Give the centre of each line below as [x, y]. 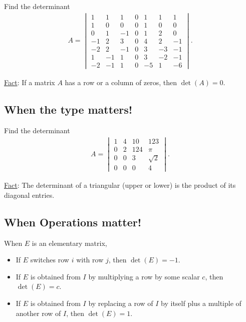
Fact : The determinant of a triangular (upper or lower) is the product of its [120, 185]
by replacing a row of [121, 303]
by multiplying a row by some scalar [144, 276]
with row [90, 260]
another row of [38, 313]
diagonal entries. [29, 195]
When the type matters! [68, 109]
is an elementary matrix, [69, 243]
